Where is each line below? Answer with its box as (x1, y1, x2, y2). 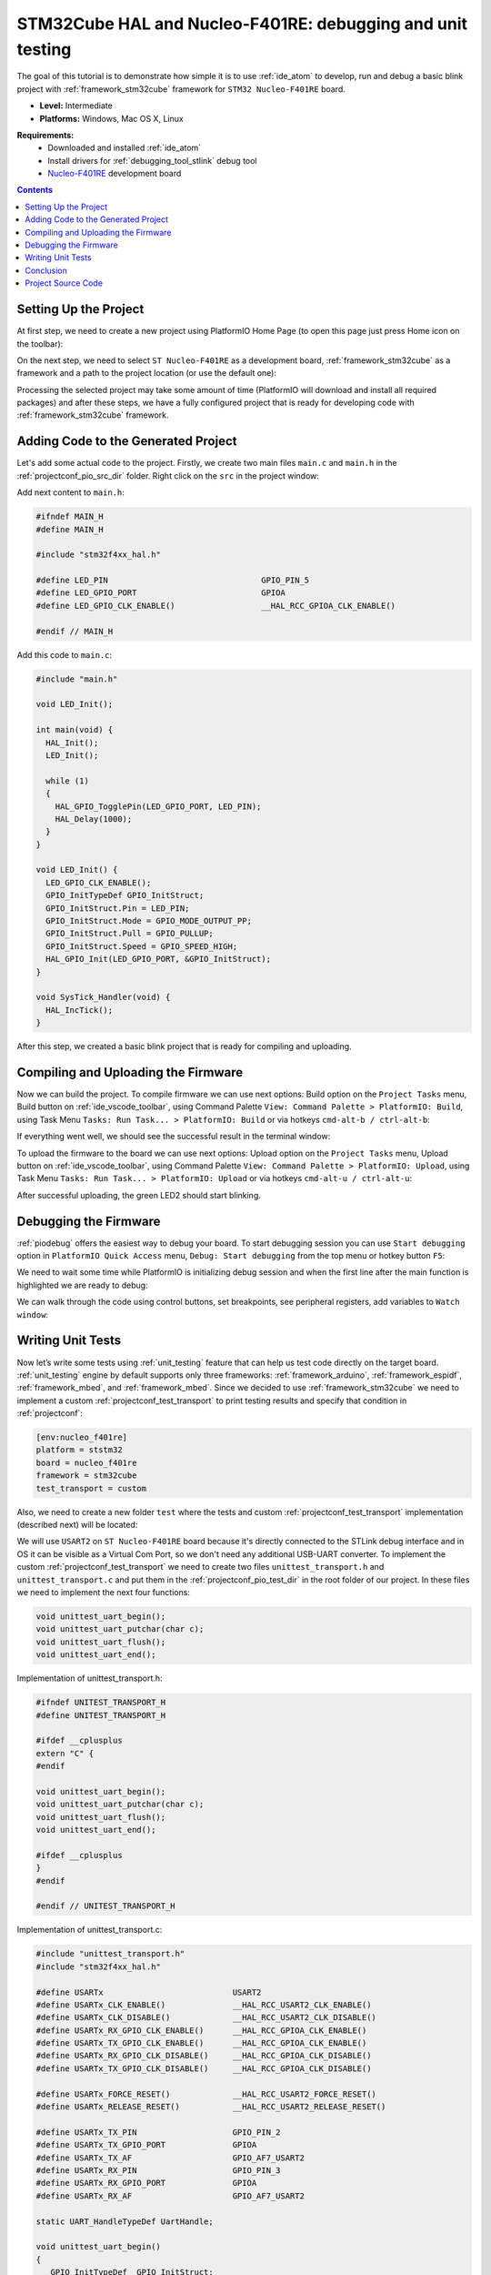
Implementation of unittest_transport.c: (16, 1925, 163, 1936)
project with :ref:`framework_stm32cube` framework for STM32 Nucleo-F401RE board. (16, 83, 346, 95)
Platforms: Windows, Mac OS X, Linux (39, 113, 184, 124)
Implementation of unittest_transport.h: (16, 1673, 163, 1683)
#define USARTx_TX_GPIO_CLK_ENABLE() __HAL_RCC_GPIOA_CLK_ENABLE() (35, 2038, 367, 2048)
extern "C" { (35, 1748, 95, 1758)
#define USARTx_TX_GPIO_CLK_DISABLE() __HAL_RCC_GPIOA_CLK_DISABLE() (35, 2063, 372, 2074)
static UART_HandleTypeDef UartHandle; (35, 2216, 214, 2227)
